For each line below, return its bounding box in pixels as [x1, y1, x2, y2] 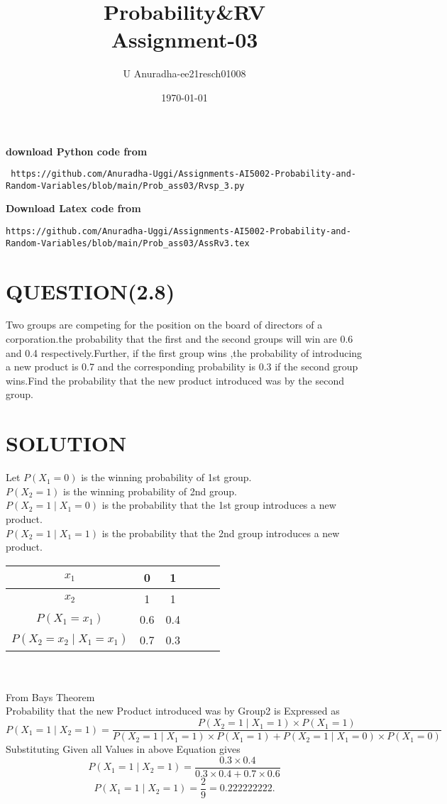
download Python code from [6, 143, 148, 158]
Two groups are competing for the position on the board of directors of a [6, 317, 323, 332]
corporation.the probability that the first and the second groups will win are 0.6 [6, 331, 353, 346]
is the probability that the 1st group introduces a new [101, 497, 336, 512]
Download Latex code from [6, 201, 141, 216]
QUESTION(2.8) [6, 276, 175, 305]
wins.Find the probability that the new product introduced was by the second [6, 373, 344, 387]
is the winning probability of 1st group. [81, 470, 252, 485]
